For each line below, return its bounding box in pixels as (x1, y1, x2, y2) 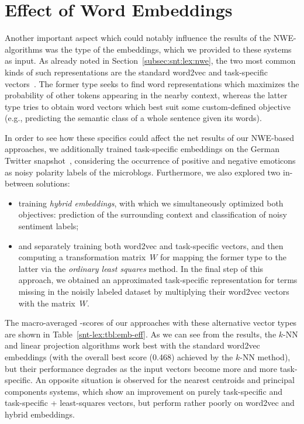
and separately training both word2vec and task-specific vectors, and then (18, 239, 284, 251)
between (5, 177, 34, 189)
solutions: (36, 177, 70, 189)
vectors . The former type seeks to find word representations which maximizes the (5, 77, 299, 89)
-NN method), (240, 350, 291, 363)
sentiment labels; (18, 220, 79, 232)
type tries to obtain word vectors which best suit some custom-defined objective (5, 100, 291, 112)
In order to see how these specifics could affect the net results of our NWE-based (5, 131, 295, 143)
